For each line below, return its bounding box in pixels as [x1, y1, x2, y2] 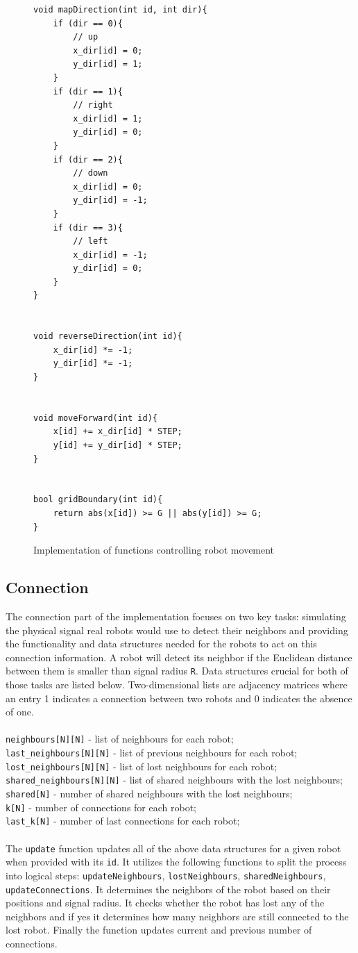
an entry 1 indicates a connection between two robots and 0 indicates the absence [6, 690, 352, 705]
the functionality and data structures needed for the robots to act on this [6, 636, 317, 651]
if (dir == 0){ [53, 18, 123, 28]
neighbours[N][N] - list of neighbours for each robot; [6, 731, 234, 746]
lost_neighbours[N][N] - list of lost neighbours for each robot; [6, 759, 278, 773]
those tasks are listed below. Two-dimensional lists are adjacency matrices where [6, 677, 348, 691]
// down [73, 168, 108, 179]
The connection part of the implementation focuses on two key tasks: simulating [6, 608, 346, 623]
